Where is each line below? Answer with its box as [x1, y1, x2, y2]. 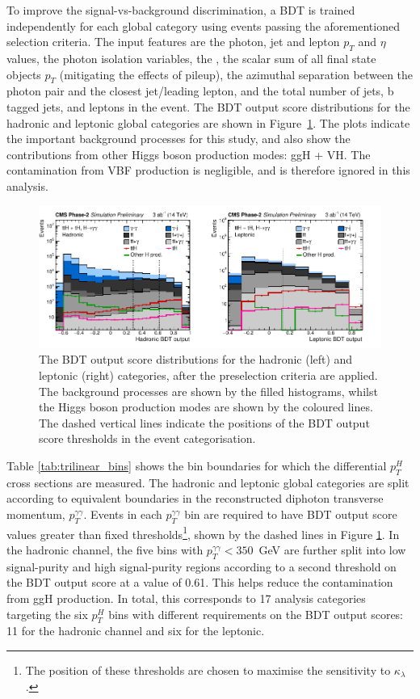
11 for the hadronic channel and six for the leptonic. [6, 622, 265, 639]
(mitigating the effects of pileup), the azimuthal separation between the [59, 65, 414, 82]
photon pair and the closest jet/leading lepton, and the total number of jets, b [6, 82, 394, 99]
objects [6, 65, 41, 82]
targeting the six [6, 605, 88, 622]
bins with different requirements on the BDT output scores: [108, 605, 404, 622]
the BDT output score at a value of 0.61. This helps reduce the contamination [6, 574, 393, 591]
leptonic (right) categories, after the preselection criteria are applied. [39, 367, 378, 384]
